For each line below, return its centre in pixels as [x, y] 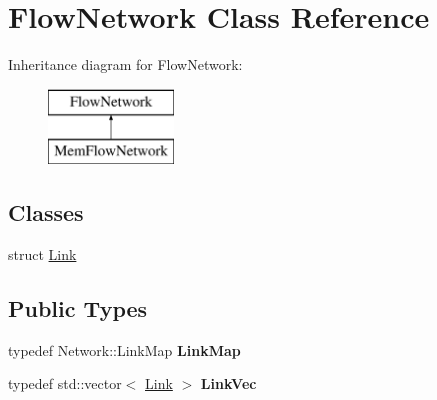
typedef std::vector [65, 383]
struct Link [42, 254]
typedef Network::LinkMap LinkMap [124, 349]
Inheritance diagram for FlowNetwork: [125, 64]
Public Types [78, 308]
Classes [46, 212]
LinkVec [228, 383]
